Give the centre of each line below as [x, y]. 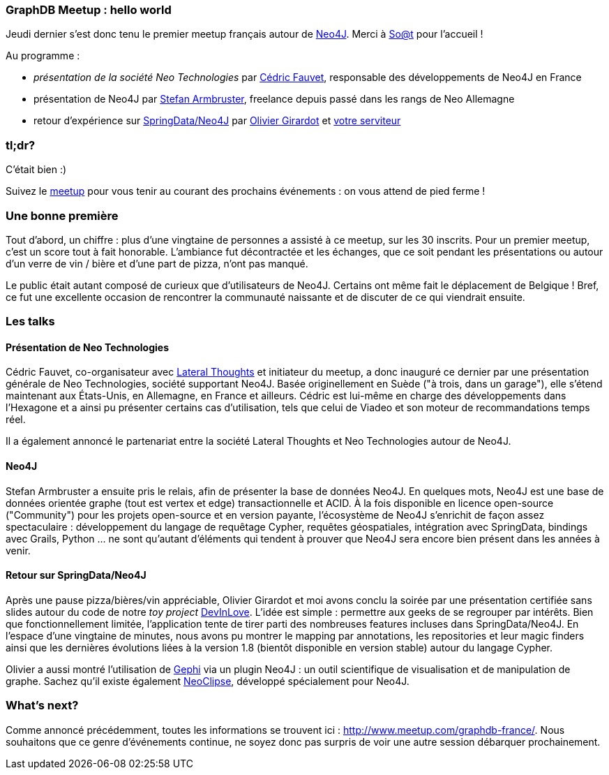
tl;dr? [21, 145]
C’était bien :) [36, 170]
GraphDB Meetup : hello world [89, 10]
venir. [18, 550]
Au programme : [43, 56]
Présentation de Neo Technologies [87, 347]
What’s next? [42, 706]
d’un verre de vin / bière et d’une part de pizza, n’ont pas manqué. [157, 263]
